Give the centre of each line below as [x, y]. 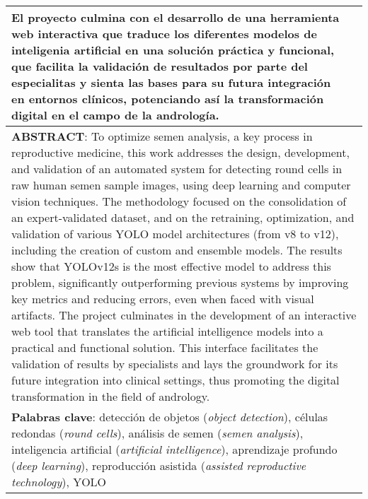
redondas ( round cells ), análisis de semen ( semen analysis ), [157, 433]
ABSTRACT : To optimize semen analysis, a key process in [162, 136]
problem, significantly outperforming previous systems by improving [180, 282]
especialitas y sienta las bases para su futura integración [171, 82]
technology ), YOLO [59, 482]
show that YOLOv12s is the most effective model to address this [171, 266]
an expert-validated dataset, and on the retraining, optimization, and [183, 217]
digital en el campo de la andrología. [115, 115]
